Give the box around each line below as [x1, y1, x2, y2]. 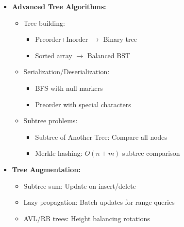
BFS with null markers [35, 82, 103, 93]
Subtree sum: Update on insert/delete [23, 180, 136, 191]
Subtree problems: [23, 115, 78, 126]
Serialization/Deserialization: [23, 66, 110, 77]
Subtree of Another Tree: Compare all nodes [35, 131, 167, 142]
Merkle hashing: [35, 148, 83, 158]
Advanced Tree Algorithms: [12, 1, 106, 11]
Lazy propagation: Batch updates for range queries [23, 197, 175, 207]
